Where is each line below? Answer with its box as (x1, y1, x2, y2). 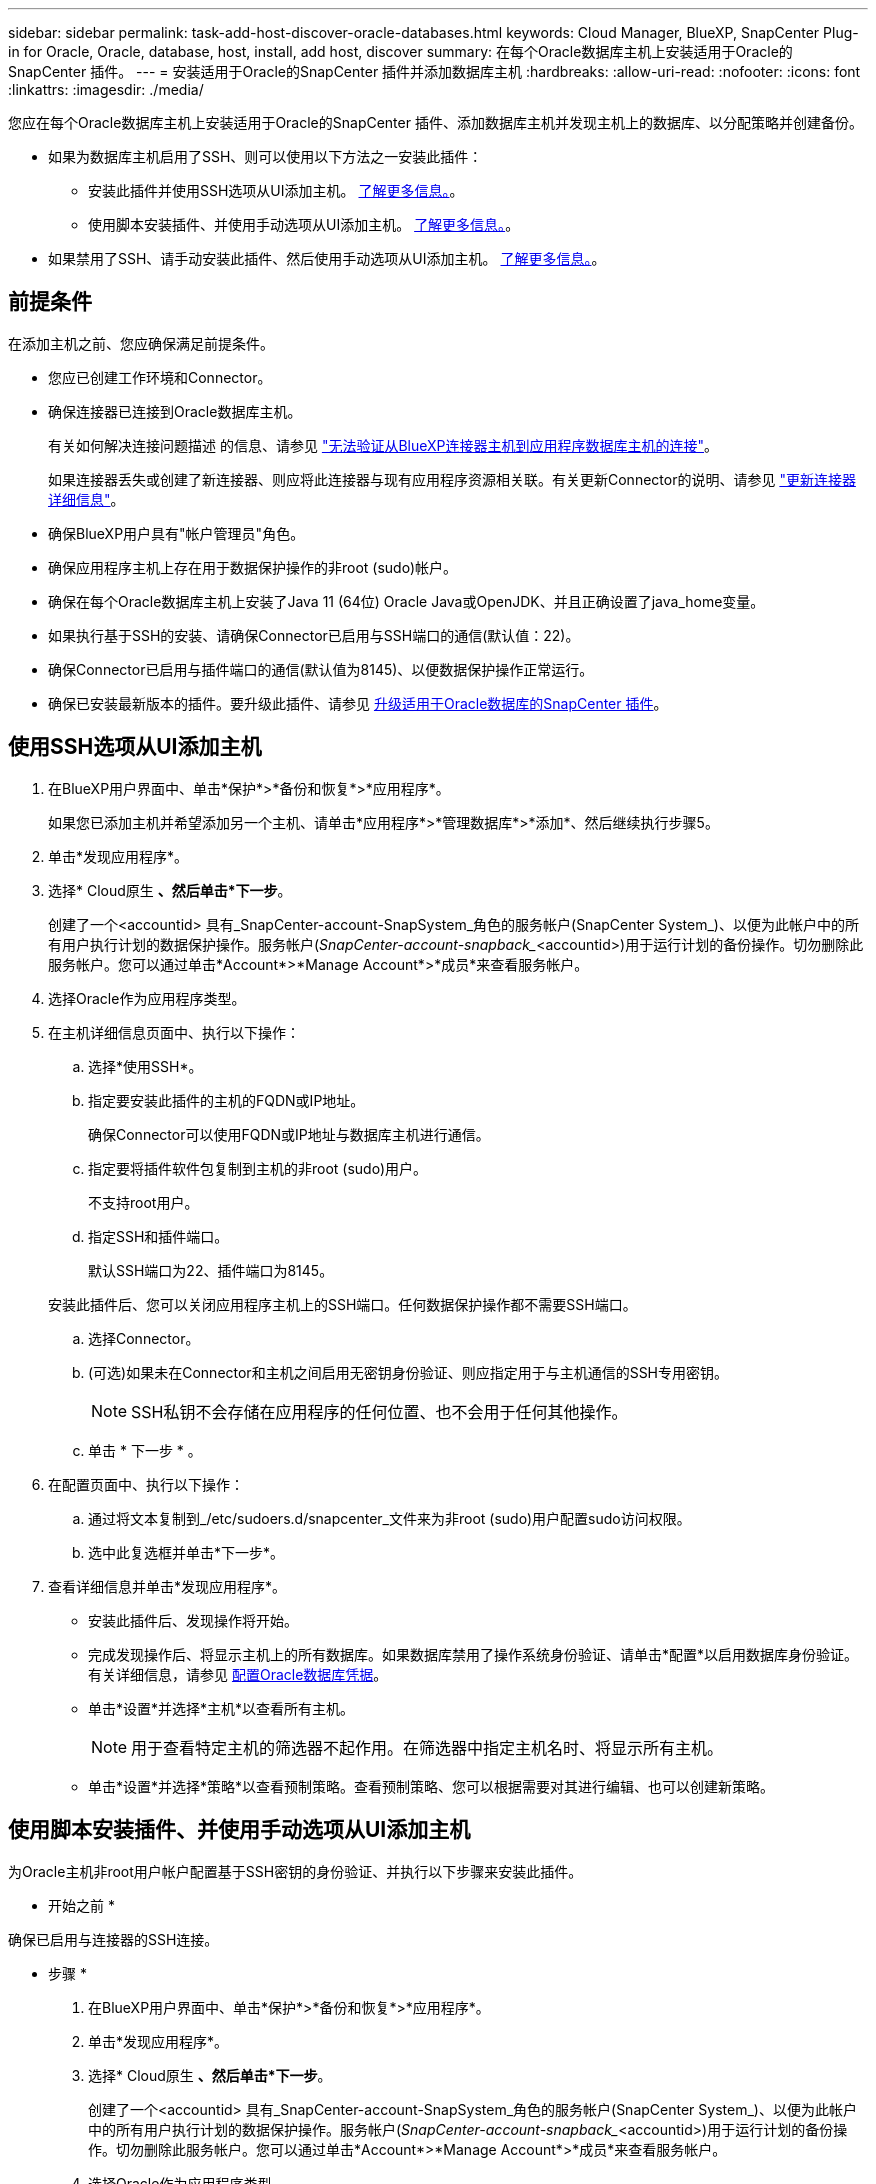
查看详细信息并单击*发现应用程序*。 (48, 1577, 287, 1595)
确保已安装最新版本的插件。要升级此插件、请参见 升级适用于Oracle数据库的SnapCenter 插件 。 (48, 694, 668, 712)
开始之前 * (48, 1896, 115, 1914)
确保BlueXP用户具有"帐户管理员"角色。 (48, 524, 305, 542)
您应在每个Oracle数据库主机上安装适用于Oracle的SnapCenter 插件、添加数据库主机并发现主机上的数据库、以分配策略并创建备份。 (8, 114, 863, 131)
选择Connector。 (88, 1329, 200, 1347)
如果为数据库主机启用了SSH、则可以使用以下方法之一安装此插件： (48, 148, 483, 165)
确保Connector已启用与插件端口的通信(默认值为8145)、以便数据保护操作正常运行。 (48, 660, 594, 678)
